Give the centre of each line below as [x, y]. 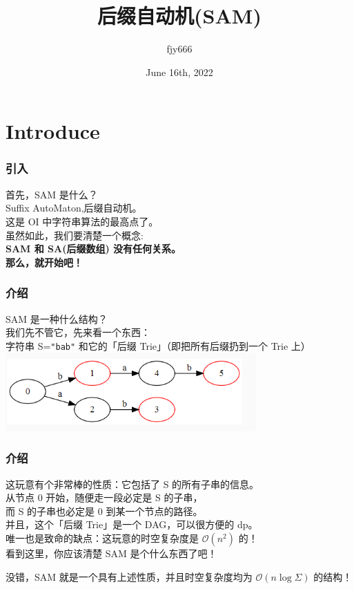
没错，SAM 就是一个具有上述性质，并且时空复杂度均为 [129, 576]
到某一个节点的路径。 [154, 511]
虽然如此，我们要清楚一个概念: [75, 235]
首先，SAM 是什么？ [52, 194]
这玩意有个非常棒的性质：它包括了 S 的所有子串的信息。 [132, 484]
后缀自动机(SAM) [179, 16]
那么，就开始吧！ [44, 262]
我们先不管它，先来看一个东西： [78, 332]
